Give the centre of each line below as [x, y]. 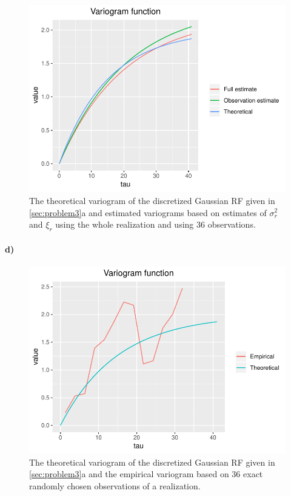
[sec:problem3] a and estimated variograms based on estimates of [148, 212]
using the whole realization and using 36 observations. [156, 224]
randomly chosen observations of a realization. [115, 485]
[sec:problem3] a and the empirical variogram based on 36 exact [146, 474]
